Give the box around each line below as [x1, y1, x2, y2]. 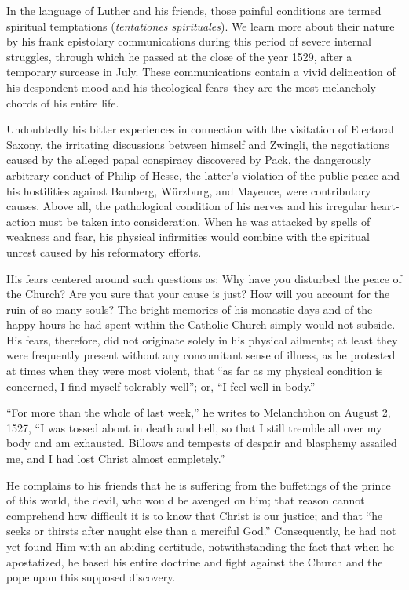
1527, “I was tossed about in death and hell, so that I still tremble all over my [6, 419, 382, 435]
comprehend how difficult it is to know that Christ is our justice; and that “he [6, 507, 383, 523]
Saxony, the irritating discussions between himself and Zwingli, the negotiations [6, 136, 389, 152]
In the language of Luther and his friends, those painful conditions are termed [6, 2, 382, 18]
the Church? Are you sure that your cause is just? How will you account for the [6, 286, 390, 302]
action [6, 213, 36, 229]
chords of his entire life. [6, 94, 119, 111]
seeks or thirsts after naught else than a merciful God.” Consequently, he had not [6, 523, 396, 539]
